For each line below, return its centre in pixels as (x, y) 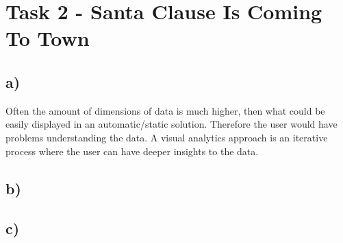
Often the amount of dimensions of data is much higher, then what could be (165, 110)
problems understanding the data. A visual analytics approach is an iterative (167, 137)
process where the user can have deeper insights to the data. (132, 151)
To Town (48, 38)
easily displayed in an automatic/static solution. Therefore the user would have (171, 124)
